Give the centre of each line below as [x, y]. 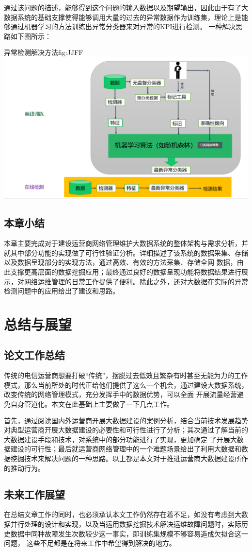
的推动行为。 [24, 468]
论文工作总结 [34, 355]
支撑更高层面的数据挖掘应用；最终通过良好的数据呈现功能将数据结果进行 [126, 271]
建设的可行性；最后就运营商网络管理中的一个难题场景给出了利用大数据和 [126, 449]
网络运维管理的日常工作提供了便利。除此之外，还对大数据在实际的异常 [136, 281]
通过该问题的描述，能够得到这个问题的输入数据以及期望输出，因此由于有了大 [126, 7]
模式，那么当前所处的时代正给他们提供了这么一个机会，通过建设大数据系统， [126, 385]
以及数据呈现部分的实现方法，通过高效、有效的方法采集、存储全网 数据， [120, 262]
